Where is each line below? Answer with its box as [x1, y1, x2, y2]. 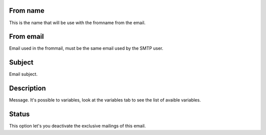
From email [9, 33, 44, 41]
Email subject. [9, 71, 38, 77]
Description [9, 84, 46, 93]
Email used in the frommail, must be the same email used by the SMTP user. [9, 45, 164, 51]
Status [9, 110, 30, 118]
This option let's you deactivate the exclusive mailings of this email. [9, 123, 146, 129]
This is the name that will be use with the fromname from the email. [9, 20, 146, 26]
